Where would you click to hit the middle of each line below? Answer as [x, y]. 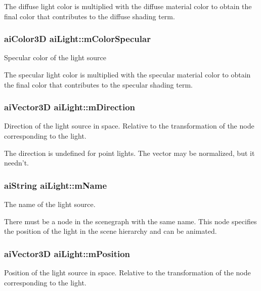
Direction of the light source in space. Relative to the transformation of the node [129, 126]
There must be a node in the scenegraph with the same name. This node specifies [130, 221]
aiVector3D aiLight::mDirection [70, 107]
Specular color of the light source [55, 57]
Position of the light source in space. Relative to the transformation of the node [127, 272]
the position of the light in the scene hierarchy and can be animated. [111, 231]
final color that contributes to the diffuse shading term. [90, 16]
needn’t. [17, 163]
